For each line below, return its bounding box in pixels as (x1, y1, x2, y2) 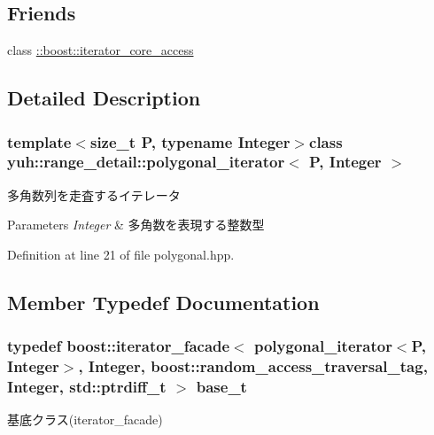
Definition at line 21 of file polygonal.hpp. (7, 245, 235, 263)
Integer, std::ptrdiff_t (7, 376, 167, 398)
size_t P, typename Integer (89, 130, 291, 152)
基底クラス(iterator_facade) (7, 410, 163, 429)
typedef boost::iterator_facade (7, 335, 230, 357)
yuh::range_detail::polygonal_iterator (7, 151, 285, 173)
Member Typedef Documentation (7, 288, 320, 315)
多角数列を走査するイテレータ (7, 185, 181, 204)
